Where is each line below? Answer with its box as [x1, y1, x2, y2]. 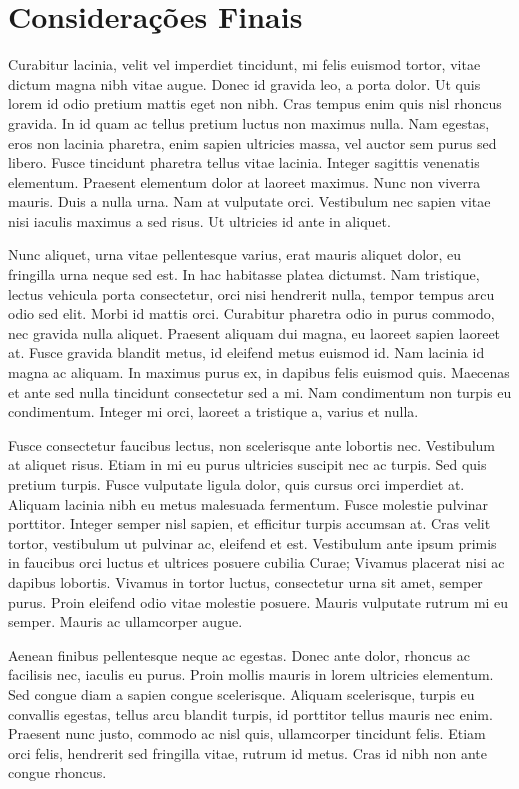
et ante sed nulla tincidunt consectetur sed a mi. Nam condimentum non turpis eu [8, 381, 512, 402]
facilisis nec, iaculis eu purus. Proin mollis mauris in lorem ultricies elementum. [8, 664, 494, 685]
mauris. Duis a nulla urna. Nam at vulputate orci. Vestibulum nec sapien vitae [8, 191, 491, 212]
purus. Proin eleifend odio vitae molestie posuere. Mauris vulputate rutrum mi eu [8, 591, 509, 612]
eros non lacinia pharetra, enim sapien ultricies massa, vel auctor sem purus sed [8, 132, 497, 153]
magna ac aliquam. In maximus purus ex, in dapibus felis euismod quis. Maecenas [8, 362, 510, 383]
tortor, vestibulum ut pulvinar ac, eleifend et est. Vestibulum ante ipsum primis [8, 532, 497, 553]
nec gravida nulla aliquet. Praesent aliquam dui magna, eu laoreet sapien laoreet [8, 322, 501, 343]
